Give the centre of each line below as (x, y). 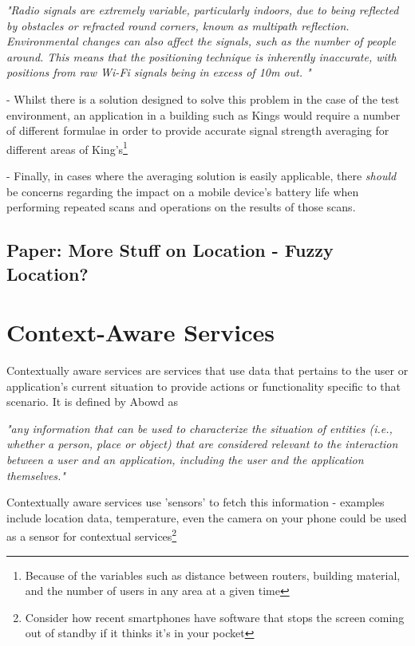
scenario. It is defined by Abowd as (92, 402)
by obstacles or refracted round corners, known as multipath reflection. (178, 25)
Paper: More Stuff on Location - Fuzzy (170, 250)
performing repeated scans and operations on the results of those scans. (181, 207)
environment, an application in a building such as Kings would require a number (204, 114)
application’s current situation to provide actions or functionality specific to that (204, 386)
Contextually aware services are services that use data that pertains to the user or (207, 370)
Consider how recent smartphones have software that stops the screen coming (215, 617)
